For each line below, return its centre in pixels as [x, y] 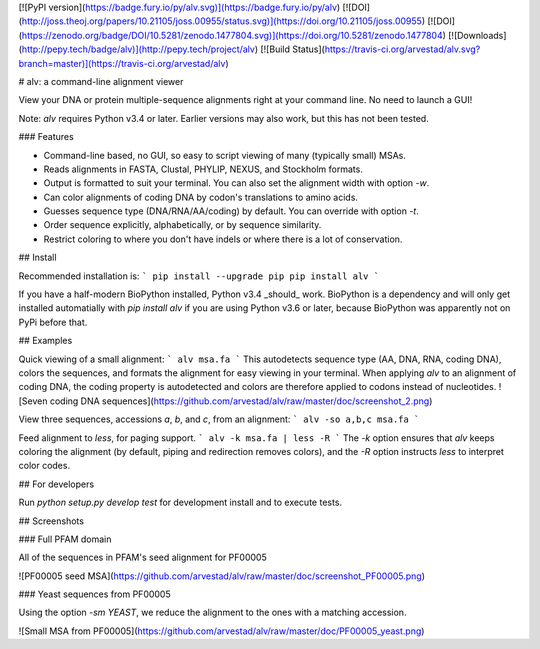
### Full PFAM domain [65, 539]
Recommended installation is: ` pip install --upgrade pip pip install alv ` [199, 276]
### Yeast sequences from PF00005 [95, 594]
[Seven [33, 401]
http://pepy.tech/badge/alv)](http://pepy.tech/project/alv [138, 49]
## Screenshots [51, 521]
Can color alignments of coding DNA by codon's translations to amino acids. [201, 197]
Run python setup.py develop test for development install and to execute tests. [180, 502]
